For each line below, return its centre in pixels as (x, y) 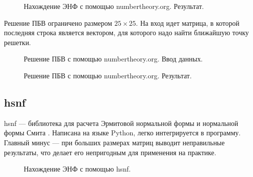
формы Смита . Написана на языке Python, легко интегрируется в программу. (122, 133)
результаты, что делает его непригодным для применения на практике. (110, 152)
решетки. (18, 42)
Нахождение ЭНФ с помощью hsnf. (77, 169)
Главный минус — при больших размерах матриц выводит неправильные (114, 142)
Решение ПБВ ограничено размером (58, 23)
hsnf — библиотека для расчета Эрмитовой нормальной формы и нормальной (121, 123)
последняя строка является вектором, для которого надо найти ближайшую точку (126, 32)
